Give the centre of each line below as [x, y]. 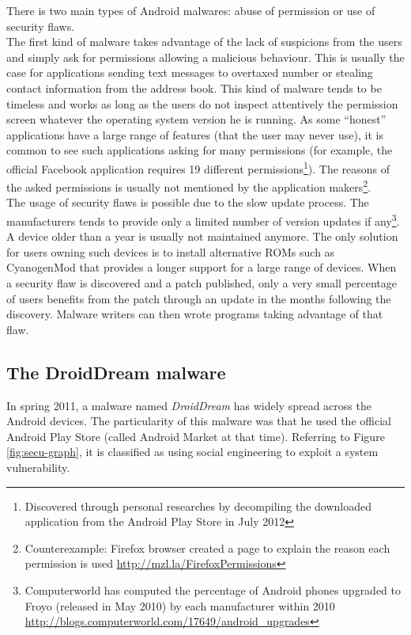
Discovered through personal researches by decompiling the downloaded [198, 506]
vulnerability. [38, 468]
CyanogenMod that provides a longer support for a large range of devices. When [202, 267]
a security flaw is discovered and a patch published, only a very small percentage [202, 283]
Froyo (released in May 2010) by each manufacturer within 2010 [180, 605]
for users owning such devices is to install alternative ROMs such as [171, 251]
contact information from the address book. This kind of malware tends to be [194, 87]
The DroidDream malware [116, 372]
